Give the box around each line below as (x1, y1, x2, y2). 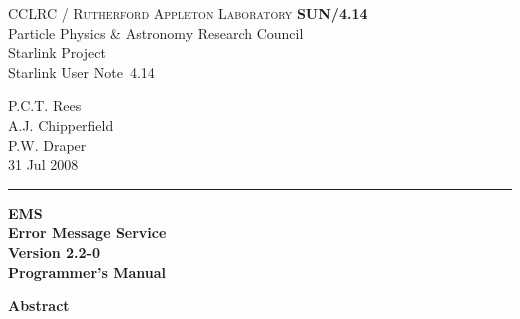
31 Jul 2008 (8, 154, 79, 175)
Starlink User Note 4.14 (8, 61, 155, 82)
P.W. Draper (8, 134, 87, 155)
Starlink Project (8, 42, 106, 63)
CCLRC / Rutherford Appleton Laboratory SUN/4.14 (8, 3, 368, 23)
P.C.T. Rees (8, 95, 82, 116)
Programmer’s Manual (8, 261, 167, 282)
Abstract (8, 295, 70, 316)
